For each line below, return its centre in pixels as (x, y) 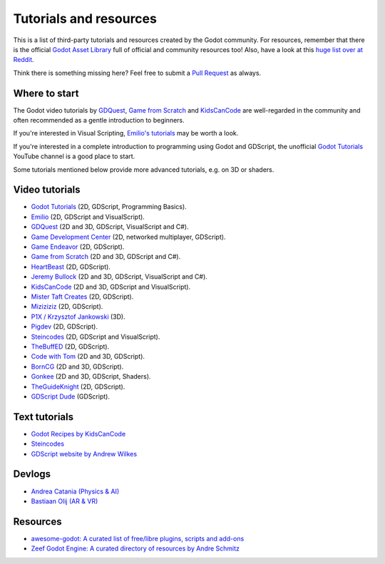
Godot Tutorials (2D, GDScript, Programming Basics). (109, 207)
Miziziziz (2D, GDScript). (67, 307)
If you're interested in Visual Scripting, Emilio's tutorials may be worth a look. (126, 133)
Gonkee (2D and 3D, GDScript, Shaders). (91, 376)
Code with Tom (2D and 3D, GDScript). (88, 357)
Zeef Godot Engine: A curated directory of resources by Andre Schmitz (135, 548)
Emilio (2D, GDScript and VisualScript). (88, 217)
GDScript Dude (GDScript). (71, 396)
